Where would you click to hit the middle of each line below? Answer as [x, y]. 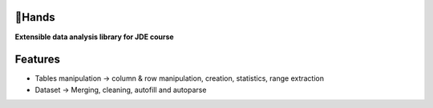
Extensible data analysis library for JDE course [94, 37]
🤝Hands [35, 17]
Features [37, 60]
